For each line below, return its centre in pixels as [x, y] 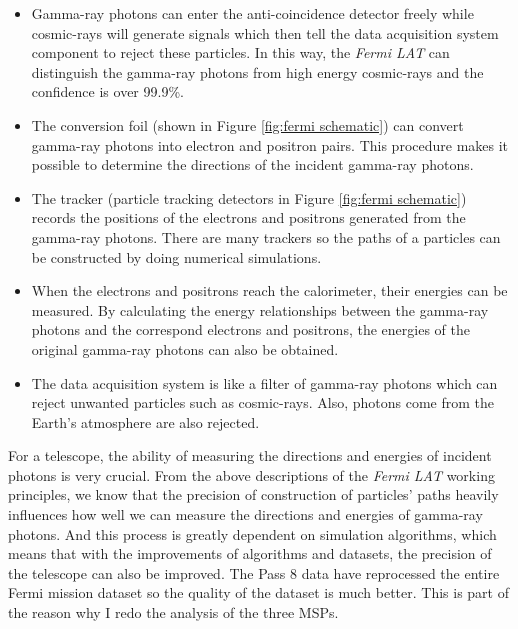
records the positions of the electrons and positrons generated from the [248, 217]
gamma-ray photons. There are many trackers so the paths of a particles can [266, 236]
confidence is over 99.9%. [107, 91]
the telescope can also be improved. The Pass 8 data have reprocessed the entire [254, 572]
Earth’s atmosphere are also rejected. [145, 421]
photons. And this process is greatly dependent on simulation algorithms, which [252, 533]
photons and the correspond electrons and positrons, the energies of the [250, 329]
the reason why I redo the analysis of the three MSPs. [173, 612]
